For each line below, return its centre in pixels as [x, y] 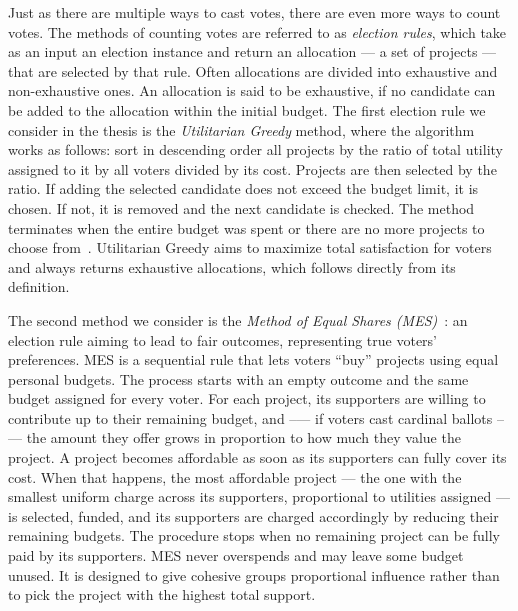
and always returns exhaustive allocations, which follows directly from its [232, 266]
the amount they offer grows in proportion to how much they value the [243, 437]
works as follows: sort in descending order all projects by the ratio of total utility [255, 149]
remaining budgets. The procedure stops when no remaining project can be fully [254, 535]
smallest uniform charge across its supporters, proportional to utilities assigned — [259, 496]
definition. [39, 286]
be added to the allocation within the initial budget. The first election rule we [247, 109]
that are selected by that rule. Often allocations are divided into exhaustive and [253, 70]
